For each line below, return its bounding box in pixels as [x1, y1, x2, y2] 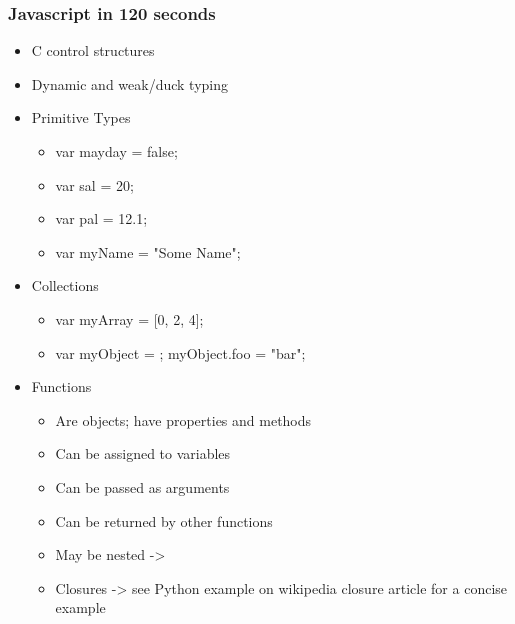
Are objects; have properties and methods [55, 409, 312, 430]
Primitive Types [31, 107, 131, 128]
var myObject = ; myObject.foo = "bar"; [55, 342, 306, 363]
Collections [31, 275, 99, 296]
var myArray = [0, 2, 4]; [55, 308, 204, 329]
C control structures [31, 40, 155, 61]
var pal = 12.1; [55, 208, 148, 229]
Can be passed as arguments [55, 476, 230, 497]
